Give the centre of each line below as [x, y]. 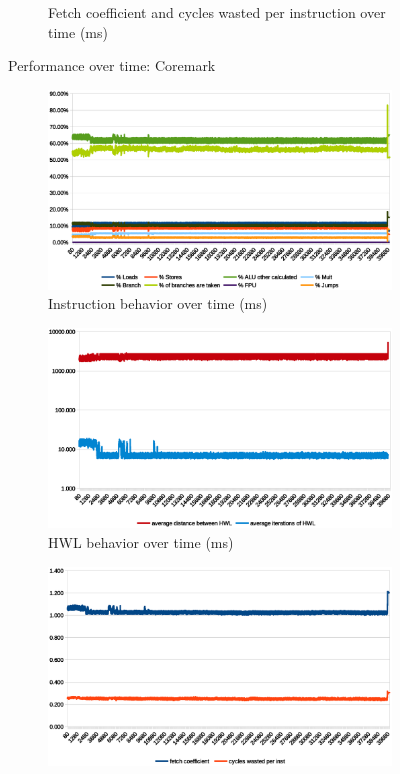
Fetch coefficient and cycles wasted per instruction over [217, 12]
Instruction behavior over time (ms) [158, 303]
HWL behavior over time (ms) [141, 541]
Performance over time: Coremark [112, 65]
